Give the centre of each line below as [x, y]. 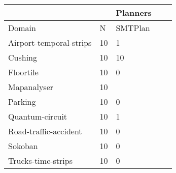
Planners [134, 12]
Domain [22, 28]
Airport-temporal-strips [50, 42]
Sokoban [23, 146]
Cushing [23, 57]
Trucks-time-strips [41, 161]
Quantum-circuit [38, 116]
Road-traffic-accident [45, 131]
